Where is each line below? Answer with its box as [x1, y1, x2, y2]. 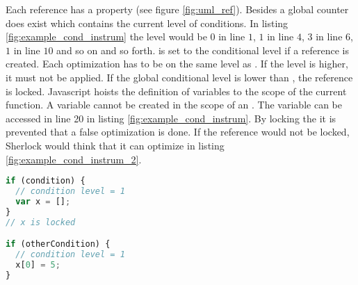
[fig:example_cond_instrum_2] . [6, 152, 142, 166]
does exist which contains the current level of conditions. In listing [6, 15, 288, 30]
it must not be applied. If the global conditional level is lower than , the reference [6, 70, 353, 84]
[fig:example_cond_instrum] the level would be [6, 29, 207, 44]
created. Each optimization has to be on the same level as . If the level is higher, [6, 56, 348, 71]
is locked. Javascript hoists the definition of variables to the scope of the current [6, 83, 347, 98]
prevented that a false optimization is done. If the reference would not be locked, [6, 124, 350, 139]
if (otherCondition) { [6, 239, 111, 250]
